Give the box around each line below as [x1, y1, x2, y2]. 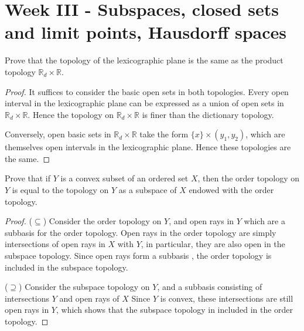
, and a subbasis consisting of [157, 281, 262, 293]
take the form [139, 128, 189, 140]
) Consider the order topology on [43, 215, 162, 227]
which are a [244, 215, 285, 227]
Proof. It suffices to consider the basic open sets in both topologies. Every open [5, 85, 289, 97]
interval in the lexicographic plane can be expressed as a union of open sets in [5, 97, 284, 109]
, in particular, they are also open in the [141, 238, 285, 250]
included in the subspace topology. [5, 261, 128, 273]
